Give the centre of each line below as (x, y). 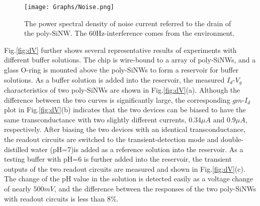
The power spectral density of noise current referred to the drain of (128, 23)
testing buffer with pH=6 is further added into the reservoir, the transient (118, 159)
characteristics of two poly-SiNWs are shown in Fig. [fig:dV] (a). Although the (122, 90)
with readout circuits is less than (55, 198)
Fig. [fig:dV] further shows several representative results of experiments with (120, 50)
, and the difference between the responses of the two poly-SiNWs (155, 189)
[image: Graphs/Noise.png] (69, 7)
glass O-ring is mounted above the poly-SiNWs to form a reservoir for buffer (121, 70)
